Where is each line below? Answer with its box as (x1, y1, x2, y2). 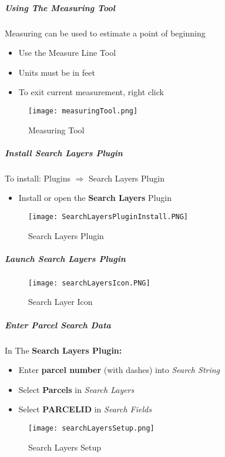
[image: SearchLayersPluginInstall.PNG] (28, 212, 189, 221)
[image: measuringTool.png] (28, 106, 138, 115)
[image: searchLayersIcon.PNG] (28, 278, 150, 287)
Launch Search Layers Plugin (5, 252, 126, 264)
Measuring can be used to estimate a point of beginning (5, 26, 206, 39)
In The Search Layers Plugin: (5, 344, 122, 356)
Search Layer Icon (28, 295, 93, 308)
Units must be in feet (18, 66, 95, 78)
